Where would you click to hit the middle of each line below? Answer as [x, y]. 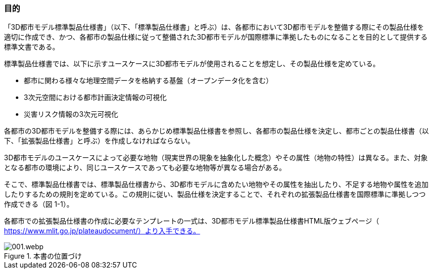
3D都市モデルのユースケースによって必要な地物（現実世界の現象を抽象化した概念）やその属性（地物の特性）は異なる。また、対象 [216, 158]
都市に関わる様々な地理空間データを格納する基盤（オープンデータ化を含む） [148, 81]
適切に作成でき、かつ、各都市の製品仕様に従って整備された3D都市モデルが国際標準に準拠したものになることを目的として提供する [216, 37]
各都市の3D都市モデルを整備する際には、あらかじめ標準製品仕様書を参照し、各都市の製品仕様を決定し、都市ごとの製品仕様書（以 [216, 131]
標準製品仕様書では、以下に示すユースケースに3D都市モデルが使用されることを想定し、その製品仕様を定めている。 [192, 64]
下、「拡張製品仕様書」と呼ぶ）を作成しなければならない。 [99, 141]
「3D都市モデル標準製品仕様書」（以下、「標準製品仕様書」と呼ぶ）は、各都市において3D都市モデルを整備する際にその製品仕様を [214, 27]
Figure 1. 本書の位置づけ [43, 256]
